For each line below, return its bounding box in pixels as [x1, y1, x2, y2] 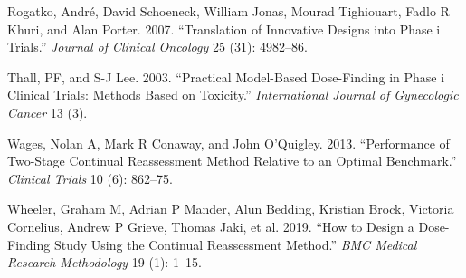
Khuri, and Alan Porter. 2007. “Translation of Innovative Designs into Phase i [7, 19, 441, 38]
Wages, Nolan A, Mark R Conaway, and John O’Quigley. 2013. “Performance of [7, 133, 450, 152]
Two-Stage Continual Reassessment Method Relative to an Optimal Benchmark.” [7, 151, 457, 170]
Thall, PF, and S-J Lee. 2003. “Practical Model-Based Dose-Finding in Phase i [7, 67, 445, 86]
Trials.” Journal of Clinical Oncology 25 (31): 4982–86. [7, 37, 308, 56]
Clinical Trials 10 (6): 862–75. [7, 168, 173, 187]
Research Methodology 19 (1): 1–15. [7, 253, 202, 272]
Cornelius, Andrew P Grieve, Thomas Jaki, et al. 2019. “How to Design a [7, 216, 414, 235]
